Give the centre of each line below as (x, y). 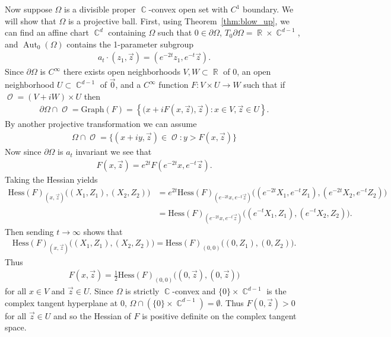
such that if (264, 85)
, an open (254, 71)
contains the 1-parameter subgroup (130, 44)
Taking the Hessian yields (51, 179)
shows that (103, 231)
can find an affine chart (47, 32)
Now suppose (28, 9)
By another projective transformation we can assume (101, 124)
